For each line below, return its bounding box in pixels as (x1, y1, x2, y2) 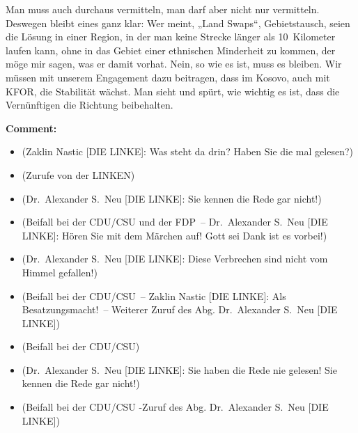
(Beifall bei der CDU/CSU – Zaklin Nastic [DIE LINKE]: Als (22, 288, 286, 303)
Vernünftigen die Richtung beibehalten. (6, 97, 173, 112)
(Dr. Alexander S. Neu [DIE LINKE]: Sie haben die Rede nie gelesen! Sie (22, 362, 337, 377)
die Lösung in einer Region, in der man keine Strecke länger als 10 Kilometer (6, 29, 336, 44)
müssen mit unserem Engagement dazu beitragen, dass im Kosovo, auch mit (6, 70, 330, 84)
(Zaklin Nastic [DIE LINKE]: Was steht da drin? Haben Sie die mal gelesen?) (22, 144, 353, 159)
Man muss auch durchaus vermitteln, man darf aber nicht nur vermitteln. (6, 2, 320, 16)
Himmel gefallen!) (22, 265, 98, 279)
